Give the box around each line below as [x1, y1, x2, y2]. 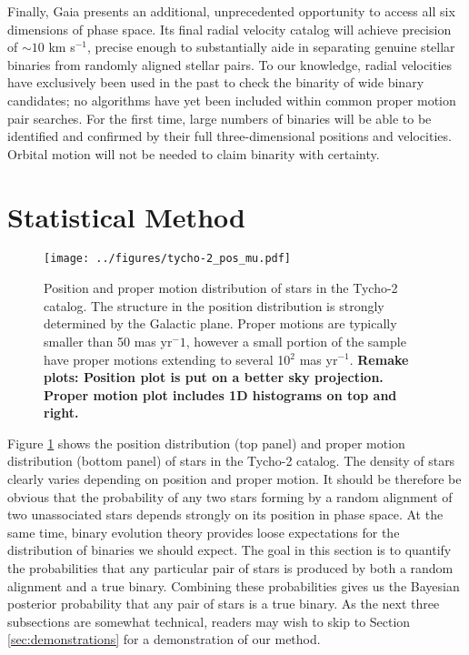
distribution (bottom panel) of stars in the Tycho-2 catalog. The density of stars [7, 451, 455, 470]
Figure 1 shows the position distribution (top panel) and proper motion [7, 433, 405, 452]
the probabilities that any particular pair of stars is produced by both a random [7, 559, 454, 578]
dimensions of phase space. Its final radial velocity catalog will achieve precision [7, 19, 452, 38]
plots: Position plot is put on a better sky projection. [44, 368, 384, 387]
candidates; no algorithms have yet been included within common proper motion [7, 90, 456, 109]
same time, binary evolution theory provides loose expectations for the [7, 522, 400, 541]
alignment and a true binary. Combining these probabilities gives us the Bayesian [7, 576, 460, 595]
